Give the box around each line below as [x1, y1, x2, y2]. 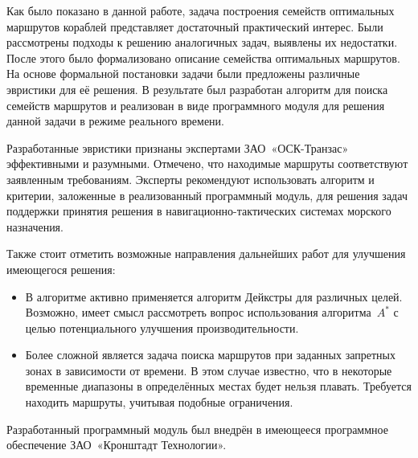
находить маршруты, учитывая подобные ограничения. [25, 394, 293, 411]
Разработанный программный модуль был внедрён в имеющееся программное [6, 420, 388, 437]
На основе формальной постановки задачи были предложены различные [6, 65, 360, 82]
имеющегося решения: [6, 260, 116, 277]
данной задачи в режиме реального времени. [6, 112, 224, 129]
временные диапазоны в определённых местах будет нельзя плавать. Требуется [25, 378, 412, 395]
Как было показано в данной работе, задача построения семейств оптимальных [6, 2, 395, 18]
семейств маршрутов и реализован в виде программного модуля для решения [6, 96, 385, 113]
